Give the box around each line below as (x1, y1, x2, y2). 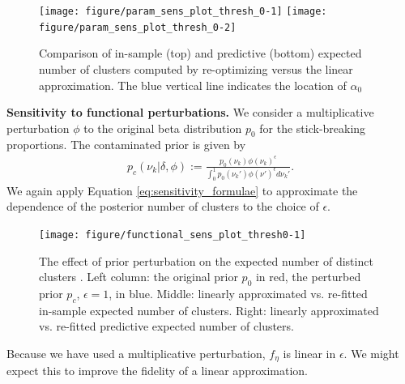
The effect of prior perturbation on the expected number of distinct (39, 252, 373, 269)
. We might (343, 344, 399, 361)
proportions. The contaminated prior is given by (6, 136, 246, 153)
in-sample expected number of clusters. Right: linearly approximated (39, 301, 379, 318)
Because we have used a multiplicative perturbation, (6, 344, 266, 361)
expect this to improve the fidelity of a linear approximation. (6, 362, 308, 379)
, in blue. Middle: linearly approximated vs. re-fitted (109, 284, 368, 301)
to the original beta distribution (83, 119, 242, 136)
